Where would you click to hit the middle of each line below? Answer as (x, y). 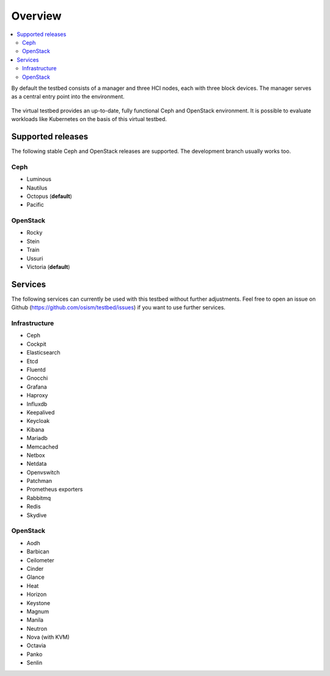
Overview (36, 16)
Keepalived (41, 412)
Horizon (37, 594)
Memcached (42, 447)
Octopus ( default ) (50, 196)
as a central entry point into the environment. (68, 97)
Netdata (37, 464)
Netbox (36, 455)
